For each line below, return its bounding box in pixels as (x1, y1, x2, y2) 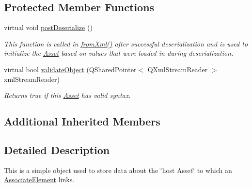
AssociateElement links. (4, 174, 75, 185)
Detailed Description (4, 142, 110, 157)
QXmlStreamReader (147, 64, 208, 74)
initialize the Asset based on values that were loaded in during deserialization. (4, 48, 234, 58)
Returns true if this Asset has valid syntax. (4, 90, 131, 100)
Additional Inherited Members (4, 114, 160, 129)
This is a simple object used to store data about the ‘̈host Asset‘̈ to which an (4, 165, 232, 175)
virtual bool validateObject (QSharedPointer (4, 64, 137, 74)
